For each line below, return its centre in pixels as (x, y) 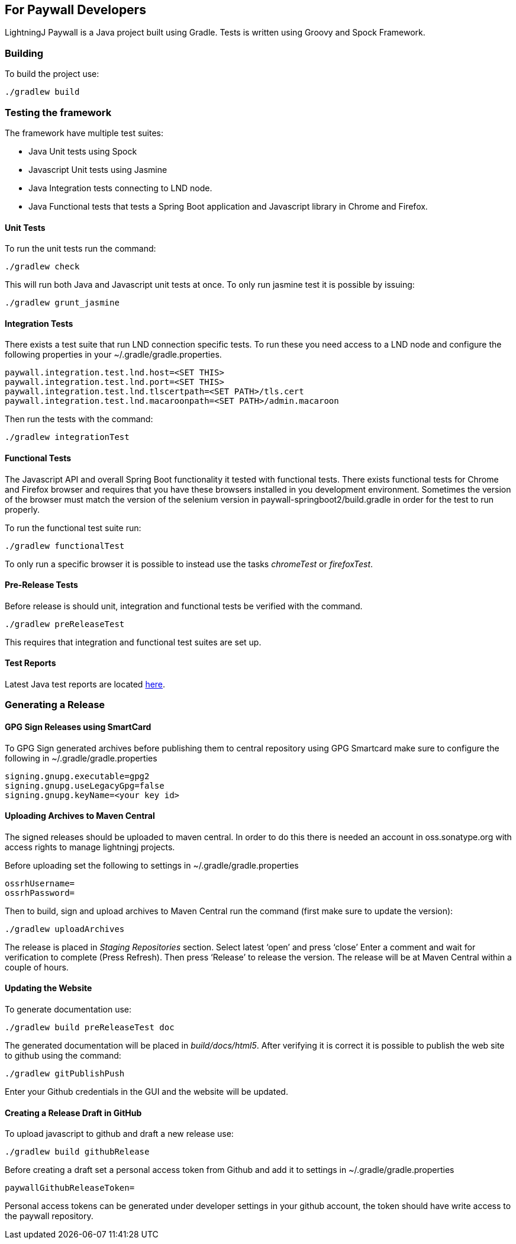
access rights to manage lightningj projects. (90, 847)
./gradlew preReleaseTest (65, 624)
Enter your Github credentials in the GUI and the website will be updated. (146, 1092)
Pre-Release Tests (41, 585)
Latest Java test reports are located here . (85, 684)
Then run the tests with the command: (79, 419)
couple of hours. (37, 967)
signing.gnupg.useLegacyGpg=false (85, 785)
